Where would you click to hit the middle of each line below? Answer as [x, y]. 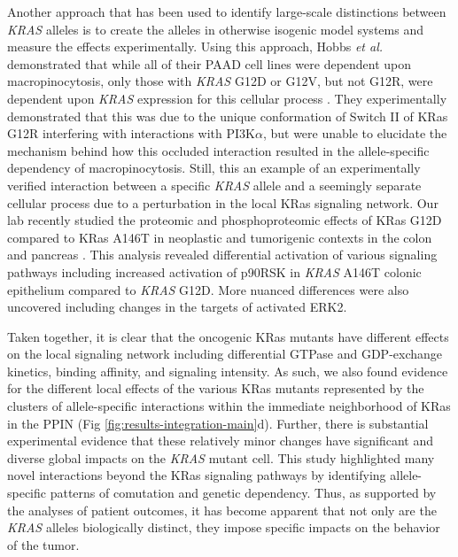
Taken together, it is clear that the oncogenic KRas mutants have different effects [228, 336]
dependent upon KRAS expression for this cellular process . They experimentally [227, 98]
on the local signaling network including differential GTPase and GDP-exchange [225, 354]
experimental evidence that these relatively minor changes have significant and [220, 441]
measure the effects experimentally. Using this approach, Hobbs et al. [195, 46]
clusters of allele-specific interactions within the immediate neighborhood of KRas [229, 406]
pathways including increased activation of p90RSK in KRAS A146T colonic [214, 271]
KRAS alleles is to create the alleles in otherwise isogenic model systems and [215, 29]
